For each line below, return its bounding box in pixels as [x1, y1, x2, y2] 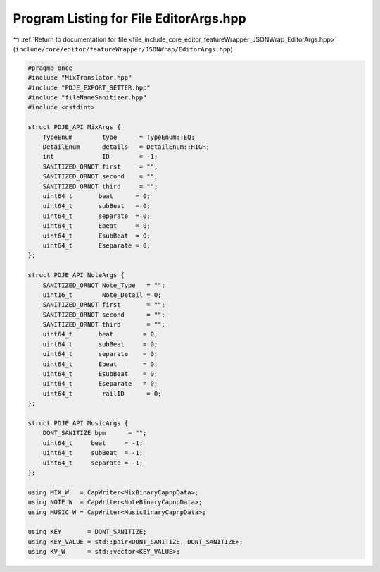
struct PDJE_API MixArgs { [27, 123, 121, 131]
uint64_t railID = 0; [42, 389, 162, 398]
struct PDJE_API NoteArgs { [27, 272, 125, 279]
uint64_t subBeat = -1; [42, 449, 144, 457]
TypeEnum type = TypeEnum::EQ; [42, 133, 195, 141]
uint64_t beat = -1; [42, 439, 144, 447]
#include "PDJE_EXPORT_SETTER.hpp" [27, 83, 151, 92]
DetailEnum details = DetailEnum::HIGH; [42, 143, 210, 151]
